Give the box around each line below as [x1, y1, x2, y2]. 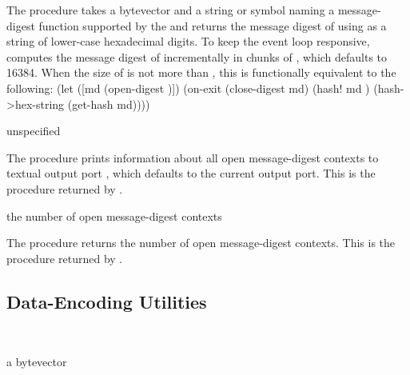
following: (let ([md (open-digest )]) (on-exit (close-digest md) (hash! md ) [6, 79, 370, 96]
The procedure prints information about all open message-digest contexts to [6, 149, 379, 166]
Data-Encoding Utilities [6, 289, 207, 313]
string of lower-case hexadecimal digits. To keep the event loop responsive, [6, 33, 370, 50]
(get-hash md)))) [67, 95, 150, 112]
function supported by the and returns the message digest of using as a [38, 17, 387, 34]
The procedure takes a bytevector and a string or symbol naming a [6, 2, 335, 18]
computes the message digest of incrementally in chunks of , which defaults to [6, 48, 388, 65]
